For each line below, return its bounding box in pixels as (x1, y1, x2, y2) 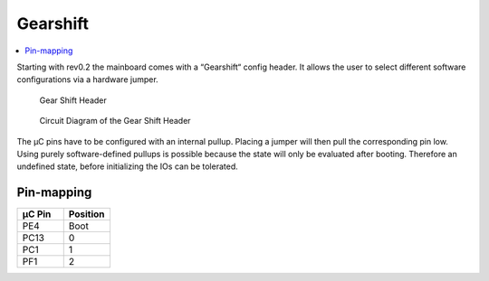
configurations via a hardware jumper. (16, 74, 158, 85)
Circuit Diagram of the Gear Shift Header (39, 116, 191, 126)
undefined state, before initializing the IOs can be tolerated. (16, 161, 239, 172)
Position (68, 208, 105, 220)
